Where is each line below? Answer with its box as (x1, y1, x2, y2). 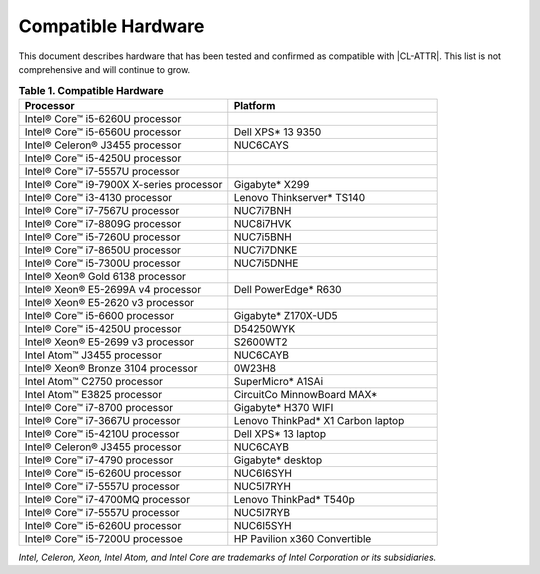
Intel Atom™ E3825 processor (24, 387, 163, 401)
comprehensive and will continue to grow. (18, 63, 191, 75)
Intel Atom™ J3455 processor (24, 348, 162, 362)
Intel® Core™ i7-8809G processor (24, 216, 182, 230)
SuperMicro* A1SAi (233, 374, 324, 388)
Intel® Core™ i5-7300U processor (24, 256, 181, 270)
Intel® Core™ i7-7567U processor (24, 203, 180, 217)
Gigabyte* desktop (233, 453, 323, 467)
